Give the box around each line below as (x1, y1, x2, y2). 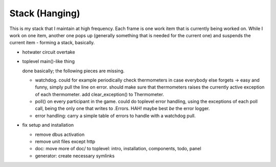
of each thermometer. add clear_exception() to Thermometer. (35, 91, 165, 97)
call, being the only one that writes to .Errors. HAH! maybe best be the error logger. (35, 105, 210, 112)
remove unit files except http (35, 138, 96, 145)
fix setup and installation (22, 122, 74, 128)
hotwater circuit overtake (22, 49, 75, 55)
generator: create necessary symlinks (35, 153, 115, 159)
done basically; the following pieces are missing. (22, 68, 125, 74)
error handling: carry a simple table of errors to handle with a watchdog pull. (35, 113, 196, 119)
